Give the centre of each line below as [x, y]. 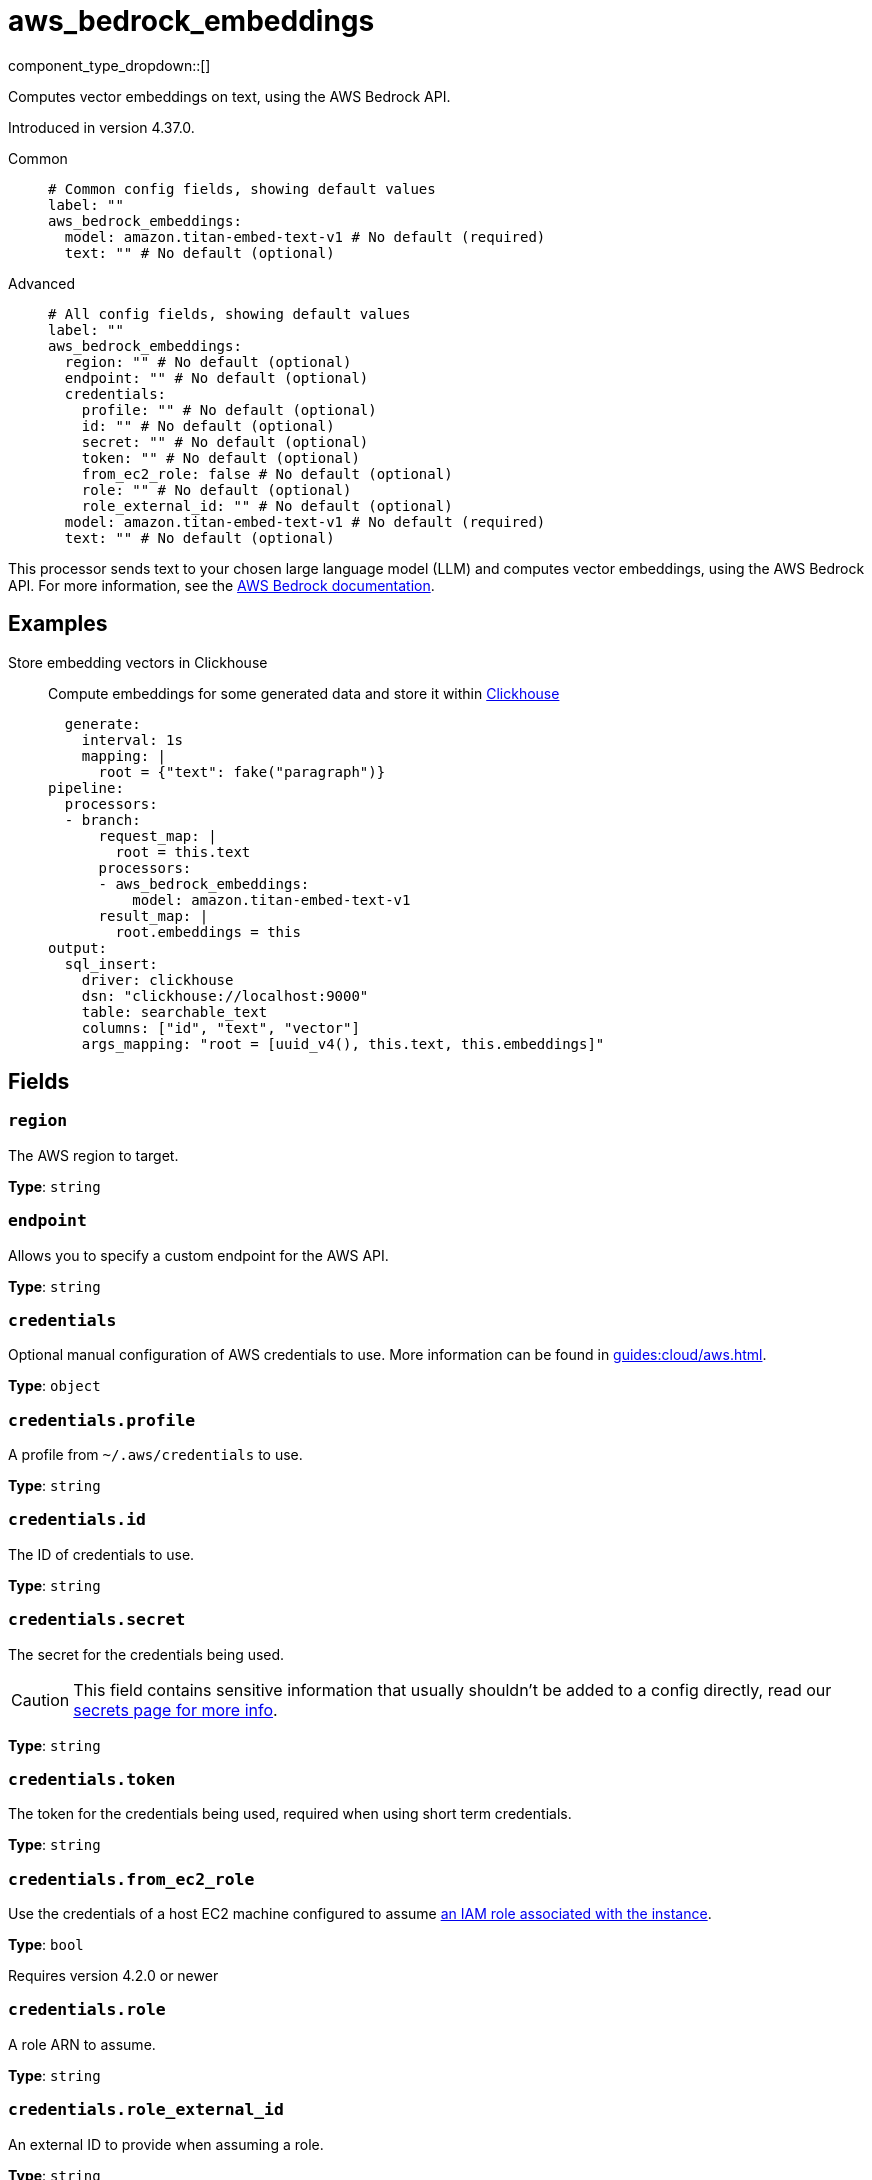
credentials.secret [97, 1620]
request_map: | [157, 835]
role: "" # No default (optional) [216, 489]
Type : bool [46, 1945]
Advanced [41, 283]
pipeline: [86, 787]
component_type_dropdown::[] [109, 65]
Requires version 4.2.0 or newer [113, 1976]
